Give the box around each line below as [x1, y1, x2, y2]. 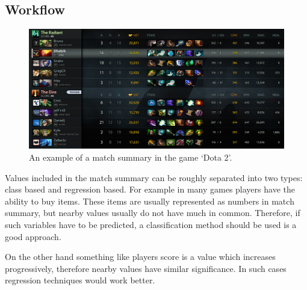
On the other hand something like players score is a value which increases [5, 250, 276, 263]
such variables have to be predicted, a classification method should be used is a [5, 218, 297, 230]
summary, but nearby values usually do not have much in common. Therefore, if [5, 206, 300, 219]
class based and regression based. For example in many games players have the [5, 183, 295, 196]
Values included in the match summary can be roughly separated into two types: [5, 171, 303, 184]
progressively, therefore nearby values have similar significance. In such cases [5, 262, 287, 274]
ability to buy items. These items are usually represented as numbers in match [5, 194, 294, 207]
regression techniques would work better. [5, 274, 155, 286]
